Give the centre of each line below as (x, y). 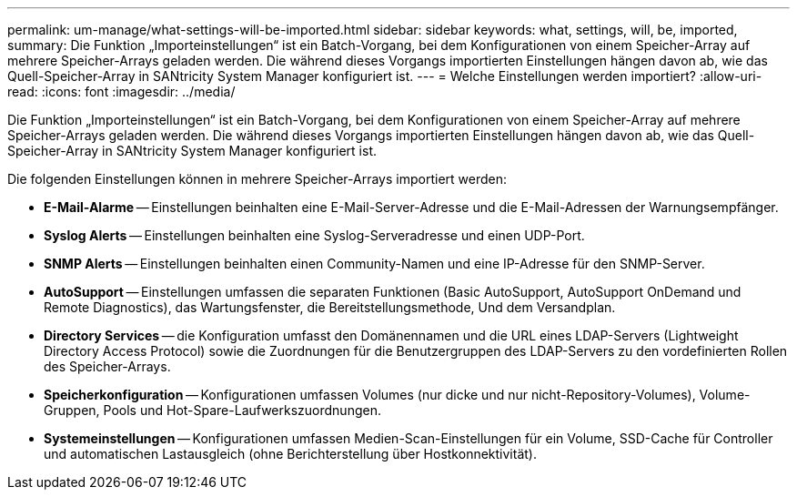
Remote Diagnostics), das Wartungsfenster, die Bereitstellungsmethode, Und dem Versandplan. (330, 307)
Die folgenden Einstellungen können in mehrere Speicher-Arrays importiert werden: (257, 179)
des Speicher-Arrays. (107, 366)
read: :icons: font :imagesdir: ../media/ (121, 91)
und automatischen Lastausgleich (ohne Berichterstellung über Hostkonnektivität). (290, 454)
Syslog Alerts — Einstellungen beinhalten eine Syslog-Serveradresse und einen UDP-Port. (314, 235)
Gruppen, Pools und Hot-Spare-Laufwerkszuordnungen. (212, 410)
